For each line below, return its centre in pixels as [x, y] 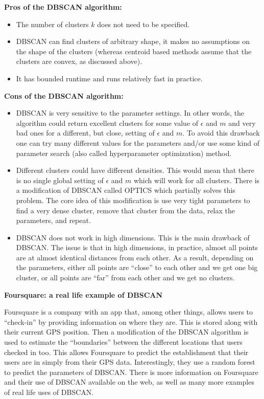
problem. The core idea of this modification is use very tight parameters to [133, 200]
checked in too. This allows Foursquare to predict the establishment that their [126, 352]
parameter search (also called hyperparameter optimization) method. [124, 153]
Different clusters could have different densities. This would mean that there [135, 170]
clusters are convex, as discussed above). [79, 61]
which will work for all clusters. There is [197, 180]
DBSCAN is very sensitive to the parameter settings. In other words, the [130, 113]
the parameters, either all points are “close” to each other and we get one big [137, 267]
